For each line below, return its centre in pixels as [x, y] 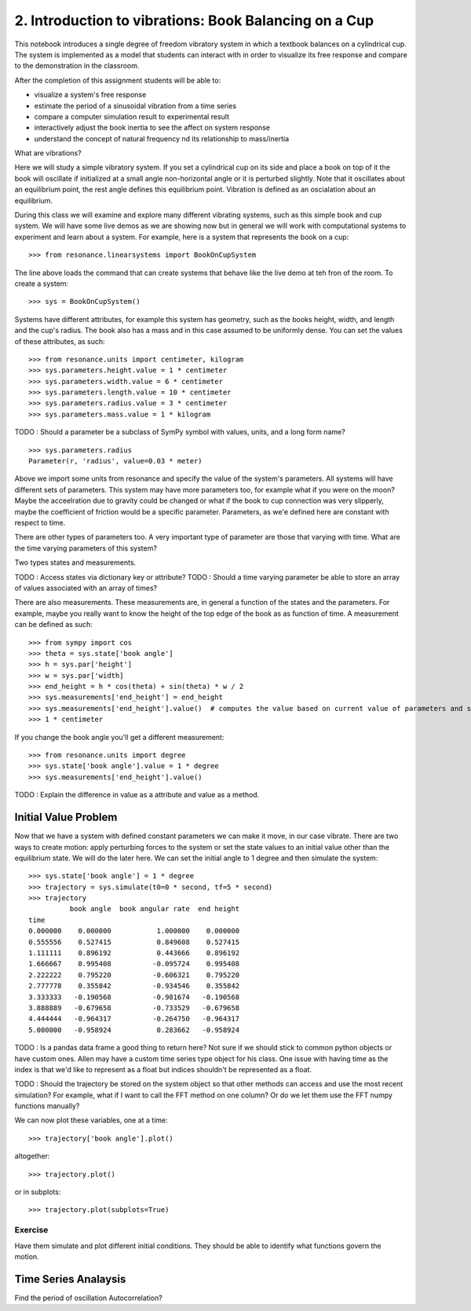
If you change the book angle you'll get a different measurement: [119, 737]
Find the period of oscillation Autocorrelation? [88, 1298]
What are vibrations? [48, 153]
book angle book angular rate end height [154, 909]
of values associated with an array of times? [86, 588]
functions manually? [47, 1106]
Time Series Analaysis [70, 1279]
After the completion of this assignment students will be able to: [118, 80]
